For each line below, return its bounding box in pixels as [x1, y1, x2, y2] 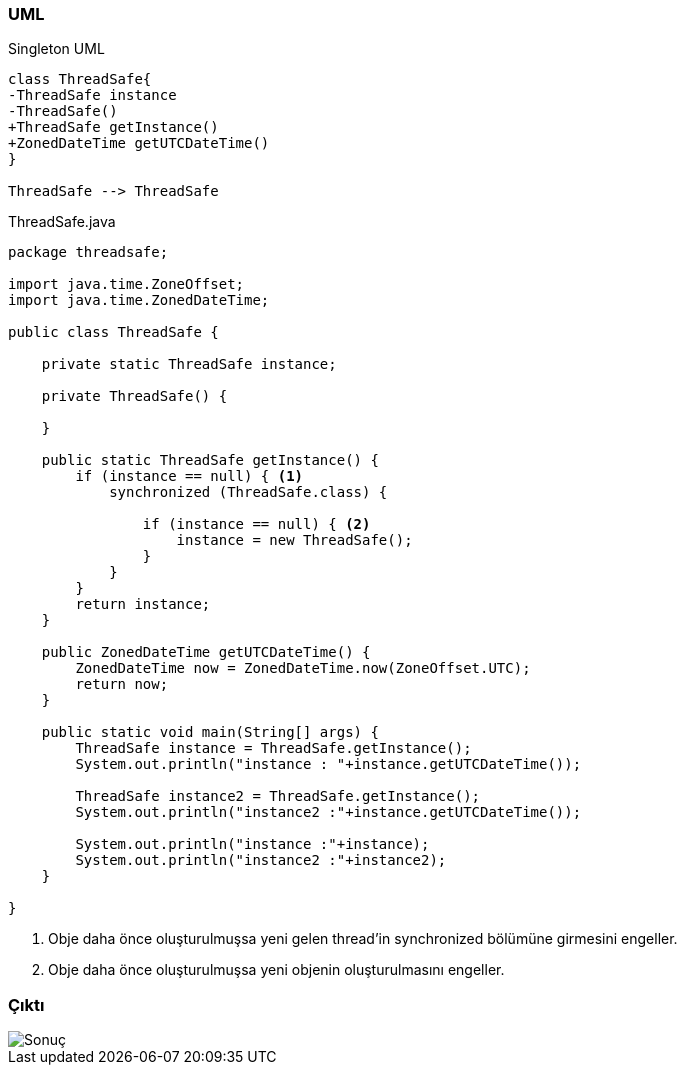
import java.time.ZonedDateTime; [8, 292, 270, 309]
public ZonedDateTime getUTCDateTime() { [41, 644, 371, 661]
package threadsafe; [8, 244, 169, 261]
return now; [75, 676, 169, 693]
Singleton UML [8, 40, 105, 58]
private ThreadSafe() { [41, 388, 228, 405]
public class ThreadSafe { [8, 324, 219, 341]
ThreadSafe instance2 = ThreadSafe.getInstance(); [75, 788, 481, 805]
